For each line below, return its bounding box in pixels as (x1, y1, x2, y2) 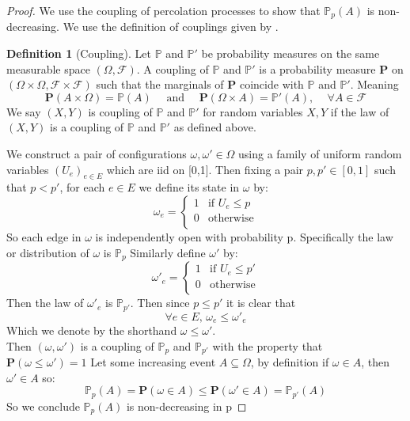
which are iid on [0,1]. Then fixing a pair (106, 161, 304, 177)
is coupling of (88, 103, 153, 119)
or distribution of (6, 244, 89, 260)
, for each (59, 179, 105, 195)
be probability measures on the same (201, 45, 380, 62)
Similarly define (130, 244, 206, 260)
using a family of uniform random (238, 146, 402, 162)
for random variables (203, 103, 303, 119)
